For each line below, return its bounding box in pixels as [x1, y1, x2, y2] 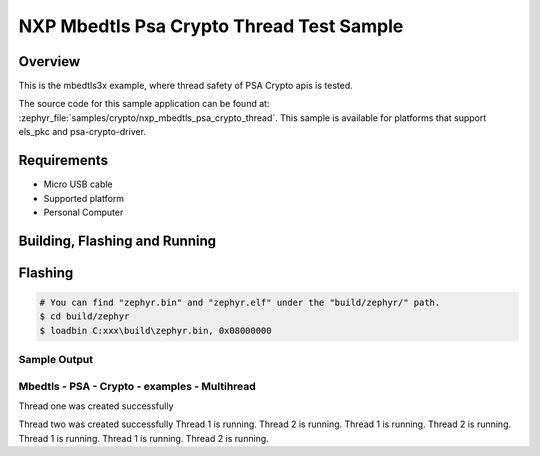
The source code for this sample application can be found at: [18, 98, 270, 110]
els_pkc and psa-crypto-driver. [18, 126, 147, 138]
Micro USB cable [43, 178, 114, 190]
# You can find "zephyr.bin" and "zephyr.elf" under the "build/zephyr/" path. [39, 296, 441, 308]
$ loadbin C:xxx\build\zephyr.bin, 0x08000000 [39, 325, 272, 336]
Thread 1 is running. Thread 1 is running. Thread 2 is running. [18, 432, 269, 444]
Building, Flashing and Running [18, 232, 217, 249]
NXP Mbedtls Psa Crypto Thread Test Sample [18, 15, 404, 37]
